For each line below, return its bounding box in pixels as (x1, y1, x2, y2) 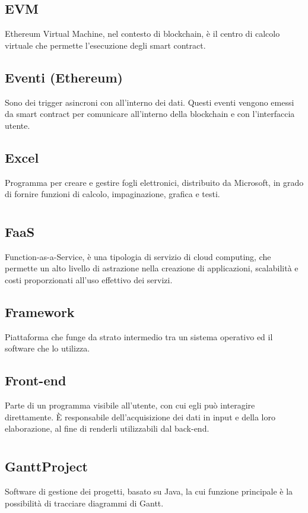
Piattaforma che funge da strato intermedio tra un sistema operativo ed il (5, 330, 273, 343)
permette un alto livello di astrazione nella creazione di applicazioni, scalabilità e (5, 262, 299, 274)
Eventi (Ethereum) (5, 68, 123, 86)
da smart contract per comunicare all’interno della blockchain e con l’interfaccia (5, 107, 295, 120)
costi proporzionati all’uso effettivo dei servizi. (5, 273, 173, 286)
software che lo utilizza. (5, 342, 90, 354)
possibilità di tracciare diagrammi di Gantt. (5, 496, 164, 509)
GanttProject (5, 457, 88, 476)
